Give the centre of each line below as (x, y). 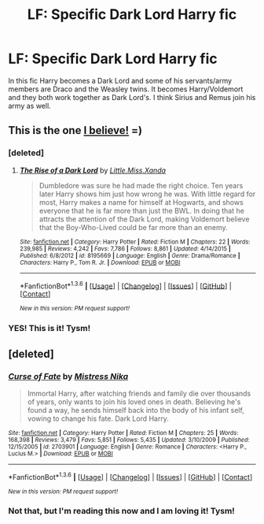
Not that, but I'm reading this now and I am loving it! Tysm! (122, 511)
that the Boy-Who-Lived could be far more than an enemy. (133, 227)
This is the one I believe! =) (75, 130)
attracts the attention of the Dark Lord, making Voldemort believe (144, 219)
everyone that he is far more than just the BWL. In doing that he (142, 210)
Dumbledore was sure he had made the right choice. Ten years (141, 185)
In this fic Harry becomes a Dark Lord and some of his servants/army (120, 80)
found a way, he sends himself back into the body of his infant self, (136, 410)
